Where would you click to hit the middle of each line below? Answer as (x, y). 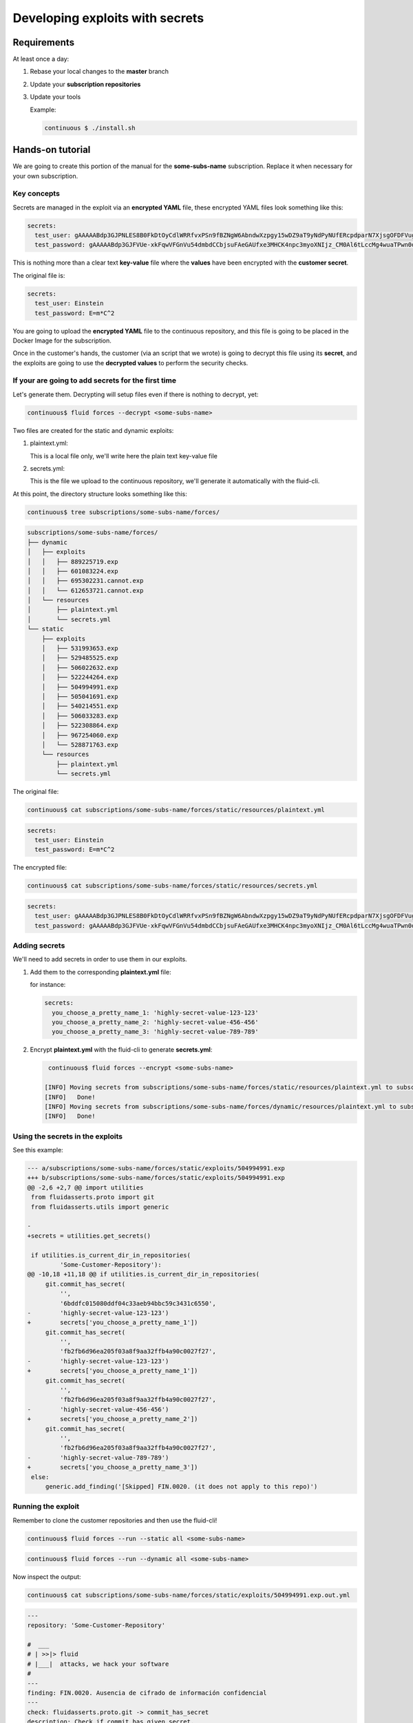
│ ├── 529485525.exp (80, 658)
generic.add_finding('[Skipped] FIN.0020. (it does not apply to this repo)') (181, 1486)
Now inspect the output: (47, 1577)
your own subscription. (45, 176)
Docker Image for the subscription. (62, 340)
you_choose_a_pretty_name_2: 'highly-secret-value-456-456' (155, 1022)
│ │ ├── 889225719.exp (73, 561)
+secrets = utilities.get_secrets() (89, 1236)
